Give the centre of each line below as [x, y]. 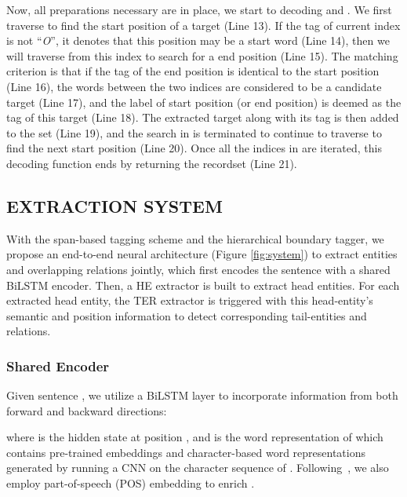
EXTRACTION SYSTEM [114, 205]
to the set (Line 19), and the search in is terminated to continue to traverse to [194, 132]
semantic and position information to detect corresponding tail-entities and [187, 315]
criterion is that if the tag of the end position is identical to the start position [193, 71]
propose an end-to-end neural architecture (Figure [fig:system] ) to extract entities [202, 254]
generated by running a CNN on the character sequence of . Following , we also [198, 468]
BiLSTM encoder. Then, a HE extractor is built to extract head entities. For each [203, 285]
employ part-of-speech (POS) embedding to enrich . [131, 483]
